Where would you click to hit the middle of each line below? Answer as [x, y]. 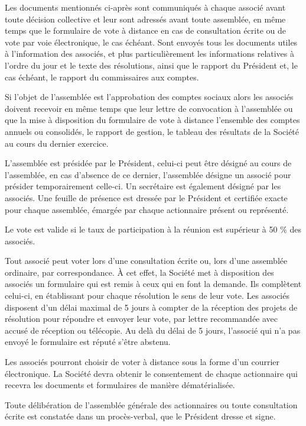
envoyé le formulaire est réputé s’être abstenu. [88, 342]
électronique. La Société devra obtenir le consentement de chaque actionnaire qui [151, 373]
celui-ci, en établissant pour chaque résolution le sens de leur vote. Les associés [147, 296]
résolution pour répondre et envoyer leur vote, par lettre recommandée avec [141, 319]
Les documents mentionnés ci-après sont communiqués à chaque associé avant [145, 7]
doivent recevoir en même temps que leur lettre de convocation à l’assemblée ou [149, 108]
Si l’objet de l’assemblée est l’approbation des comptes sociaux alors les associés [149, 97]
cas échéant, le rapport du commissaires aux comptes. [102, 77]
